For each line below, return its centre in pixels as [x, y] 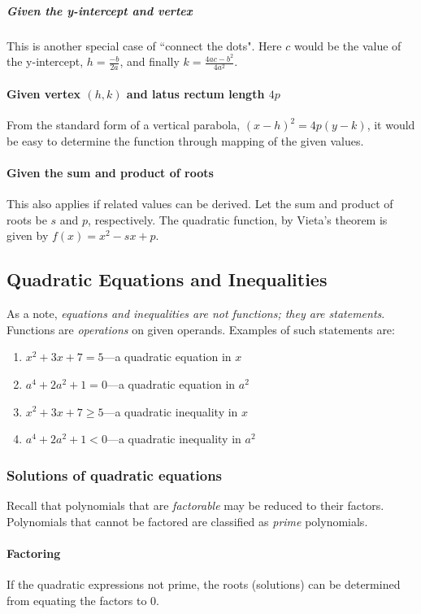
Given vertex [44, 93]
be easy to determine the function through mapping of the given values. [185, 140]
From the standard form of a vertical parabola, [124, 125]
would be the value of [347, 45]
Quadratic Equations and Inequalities [167, 279]
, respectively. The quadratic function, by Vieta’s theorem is [238, 219]
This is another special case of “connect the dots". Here [144, 45]
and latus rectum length [195, 93]
